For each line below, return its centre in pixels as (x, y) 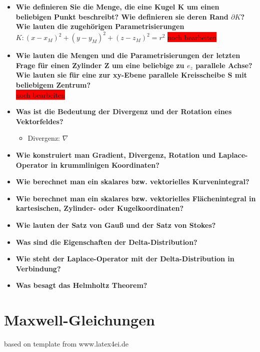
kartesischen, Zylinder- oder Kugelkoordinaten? (100, 208)
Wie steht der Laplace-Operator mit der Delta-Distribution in (125, 259)
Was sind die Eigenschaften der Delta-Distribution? (106, 242)
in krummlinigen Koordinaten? (105, 164)
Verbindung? (38, 268)
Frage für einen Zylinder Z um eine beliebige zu (100, 65)
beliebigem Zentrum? (53, 85)
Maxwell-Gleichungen (79, 320)
